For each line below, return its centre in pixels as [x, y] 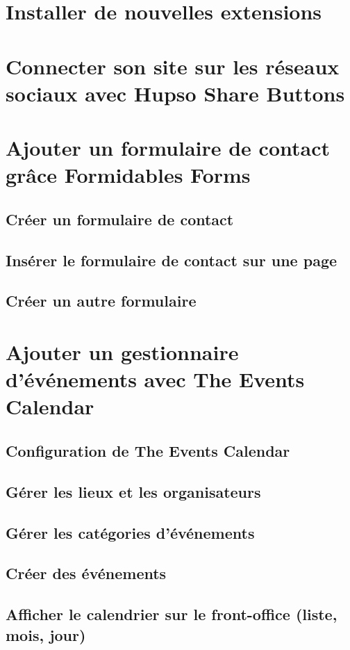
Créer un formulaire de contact [120, 219]
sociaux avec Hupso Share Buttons [175, 93]
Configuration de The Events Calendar [148, 450]
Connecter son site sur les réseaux [173, 66]
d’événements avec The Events [155, 379]
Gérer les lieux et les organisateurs [133, 491]
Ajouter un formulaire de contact [168, 148]
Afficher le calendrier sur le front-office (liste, [172, 614]
